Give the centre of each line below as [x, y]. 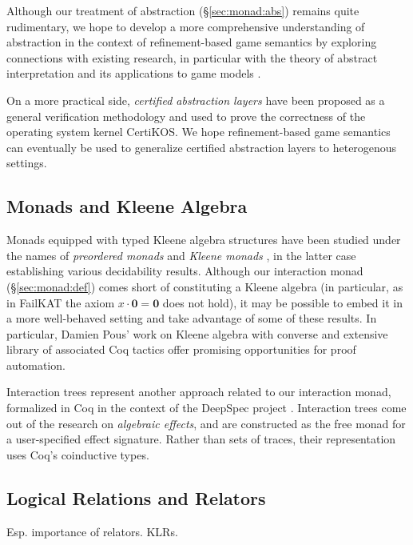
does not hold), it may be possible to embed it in [282, 302]
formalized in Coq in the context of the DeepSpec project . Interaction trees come [206, 408]
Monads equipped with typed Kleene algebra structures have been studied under [204, 240]
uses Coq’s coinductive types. [78, 454]
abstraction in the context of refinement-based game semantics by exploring [192, 42]
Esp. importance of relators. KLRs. [92, 531]
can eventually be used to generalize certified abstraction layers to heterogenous [202, 147]
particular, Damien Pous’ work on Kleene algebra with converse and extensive [197, 333]
